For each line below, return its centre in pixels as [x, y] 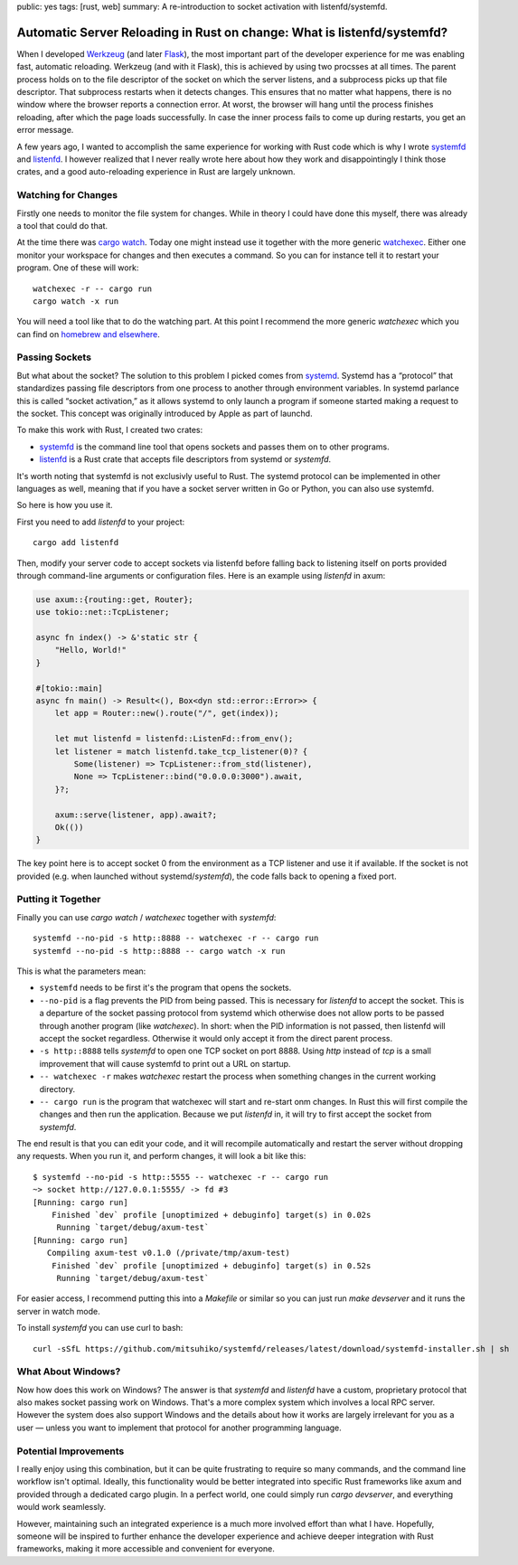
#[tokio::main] [69, 688]
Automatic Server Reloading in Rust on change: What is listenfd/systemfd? [232, 32]
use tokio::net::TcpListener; [103, 612]
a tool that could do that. [62, 225]
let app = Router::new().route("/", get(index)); [167, 713]
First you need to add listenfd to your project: [101, 522]
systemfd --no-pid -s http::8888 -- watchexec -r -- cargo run [176, 938]
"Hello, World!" [90, 650]
